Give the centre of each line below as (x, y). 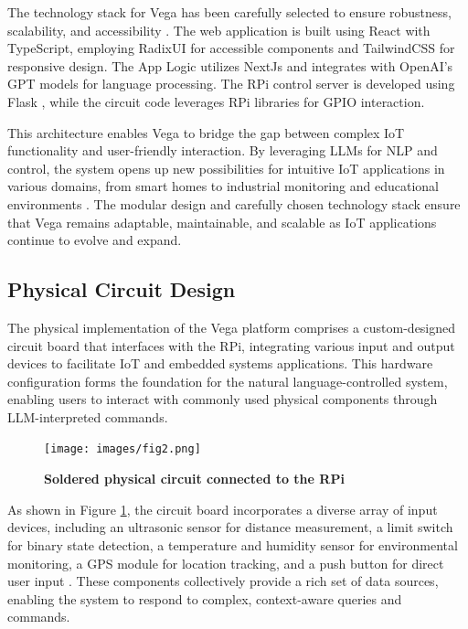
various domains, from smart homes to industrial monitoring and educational (223, 186)
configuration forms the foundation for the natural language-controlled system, (228, 381)
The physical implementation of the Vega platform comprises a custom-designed (232, 327)
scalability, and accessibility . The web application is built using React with (219, 30)
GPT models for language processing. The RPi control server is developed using (231, 84)
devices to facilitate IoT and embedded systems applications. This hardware (220, 363)
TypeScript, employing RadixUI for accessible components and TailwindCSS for (231, 48)
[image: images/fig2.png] (122, 449)
